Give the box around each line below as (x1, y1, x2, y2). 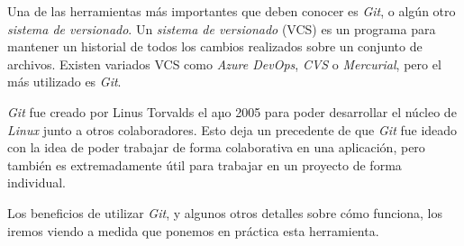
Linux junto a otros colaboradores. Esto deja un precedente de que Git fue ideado (7, 120, 458, 139)
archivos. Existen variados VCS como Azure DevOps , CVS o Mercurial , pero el (7, 54, 441, 73)
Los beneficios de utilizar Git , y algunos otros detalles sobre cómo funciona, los (7, 203, 443, 222)
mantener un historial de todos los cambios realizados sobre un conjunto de (7, 37, 423, 56)
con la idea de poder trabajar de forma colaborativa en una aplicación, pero (7, 138, 425, 157)
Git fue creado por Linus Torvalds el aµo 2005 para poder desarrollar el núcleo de (7, 102, 457, 121)
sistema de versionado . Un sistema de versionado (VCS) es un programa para (7, 19, 436, 38)
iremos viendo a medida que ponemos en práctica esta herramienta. (7, 221, 379, 240)
